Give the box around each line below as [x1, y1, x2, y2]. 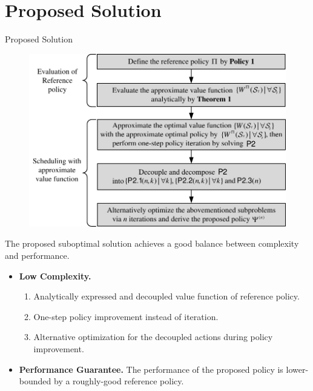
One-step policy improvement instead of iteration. [33, 310, 219, 322]
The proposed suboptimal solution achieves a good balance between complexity [5, 237, 299, 250]
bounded [19, 375, 51, 387]
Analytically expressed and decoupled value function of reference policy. [33, 290, 300, 302]
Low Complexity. [19, 269, 91, 282]
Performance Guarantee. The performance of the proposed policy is [19, 363, 283, 375]
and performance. [5, 249, 70, 262]
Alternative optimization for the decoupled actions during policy [33, 330, 273, 343]
